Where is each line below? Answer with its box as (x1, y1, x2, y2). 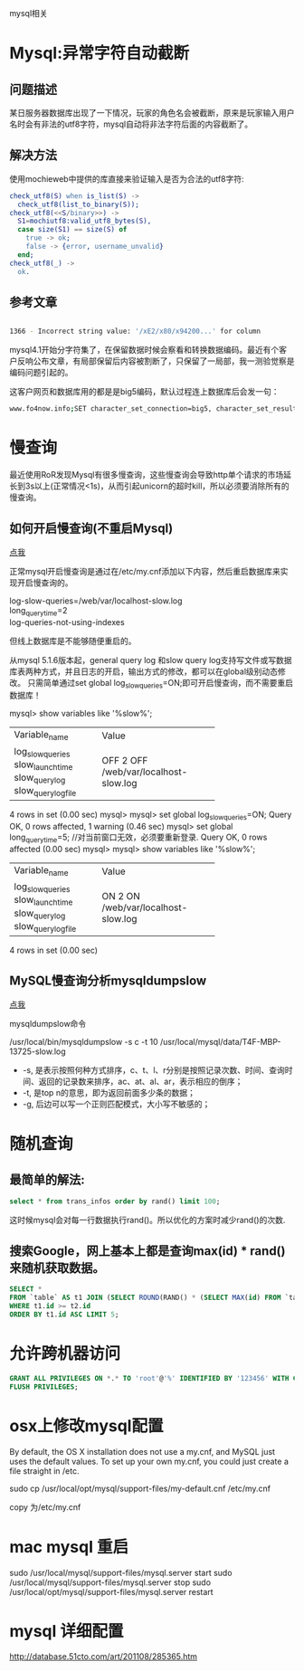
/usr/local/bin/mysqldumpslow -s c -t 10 (9, 1036, 158, 1047)
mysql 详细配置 (9, 1620, 124, 1641)
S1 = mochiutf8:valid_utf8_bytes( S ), (17, 216, 152, 226)
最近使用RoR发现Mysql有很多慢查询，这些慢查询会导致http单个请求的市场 (9, 470, 284, 480)
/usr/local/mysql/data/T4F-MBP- (159, 1036, 281, 1047)
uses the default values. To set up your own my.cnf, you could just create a (9, 1456, 290, 1467)
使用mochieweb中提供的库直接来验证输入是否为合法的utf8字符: (9, 173, 244, 184)
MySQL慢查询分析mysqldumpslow (9, 973, 207, 989)
